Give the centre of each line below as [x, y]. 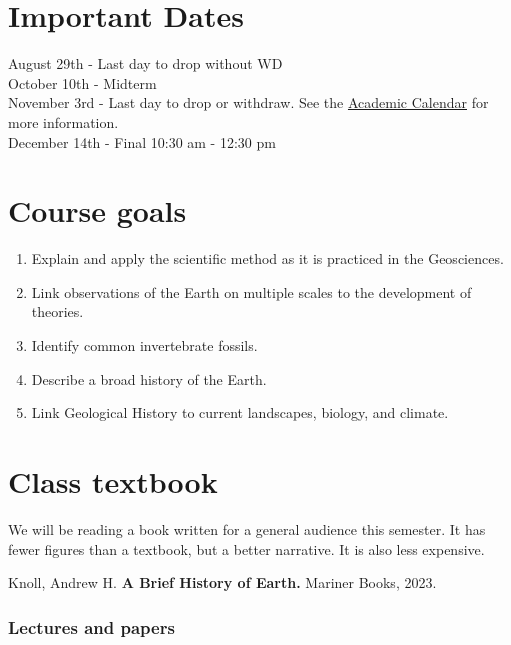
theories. [57, 311]
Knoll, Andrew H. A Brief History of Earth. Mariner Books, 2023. [222, 582]
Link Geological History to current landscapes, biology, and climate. [240, 412]
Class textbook [113, 480]
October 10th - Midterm [82, 82]
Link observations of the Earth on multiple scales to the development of [251, 291]
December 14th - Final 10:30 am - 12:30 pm [142, 141]
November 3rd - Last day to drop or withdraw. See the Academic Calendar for [248, 102]
